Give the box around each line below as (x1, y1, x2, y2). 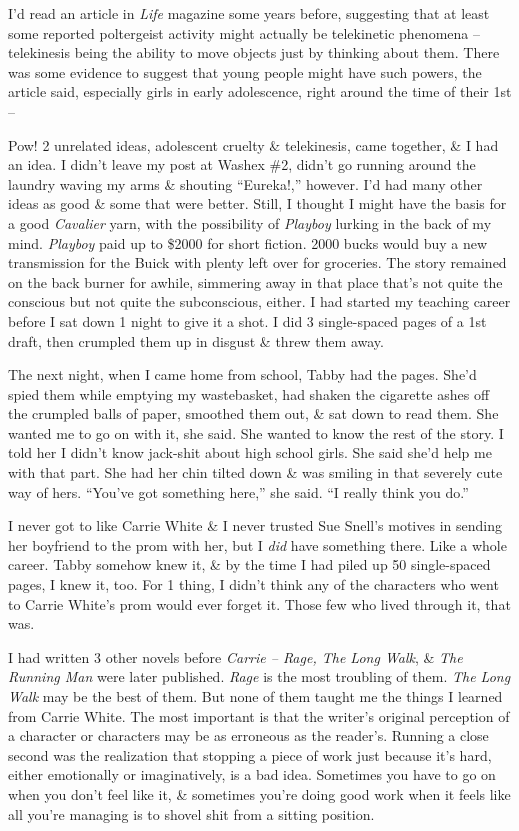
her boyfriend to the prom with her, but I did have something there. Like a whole (8, 534, 507, 555)
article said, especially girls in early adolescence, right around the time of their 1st (8, 81, 512, 102)
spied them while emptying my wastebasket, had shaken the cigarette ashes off (8, 383, 490, 404)
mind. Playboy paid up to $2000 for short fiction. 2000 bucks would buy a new (8, 232, 488, 253)
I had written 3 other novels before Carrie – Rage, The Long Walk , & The (8, 646, 463, 667)
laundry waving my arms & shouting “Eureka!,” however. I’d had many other (8, 173, 483, 194)
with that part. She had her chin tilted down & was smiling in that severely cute (8, 462, 503, 483)
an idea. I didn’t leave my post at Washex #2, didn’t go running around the (8, 154, 476, 175)
